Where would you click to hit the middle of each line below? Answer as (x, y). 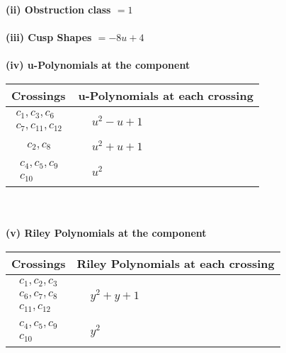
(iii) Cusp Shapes (49, 37)
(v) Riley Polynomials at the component (106, 233)
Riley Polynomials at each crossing (176, 263)
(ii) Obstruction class (58, 9)
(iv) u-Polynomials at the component (98, 65)
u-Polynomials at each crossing (166, 95)
